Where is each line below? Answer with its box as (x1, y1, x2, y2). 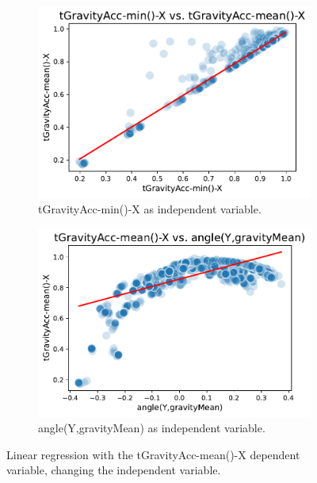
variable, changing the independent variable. (6, 462, 221, 478)
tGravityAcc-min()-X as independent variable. (38, 201, 262, 217)
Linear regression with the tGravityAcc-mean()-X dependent (6, 446, 300, 462)
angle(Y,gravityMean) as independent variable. (38, 420, 265, 436)
